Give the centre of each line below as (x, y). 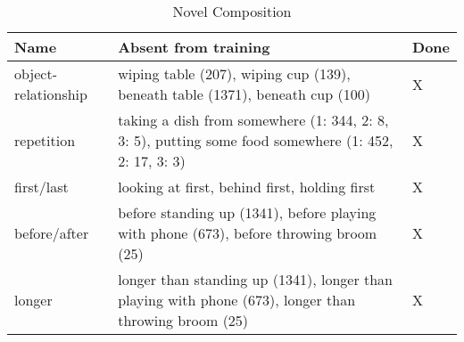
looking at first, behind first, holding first (247, 187)
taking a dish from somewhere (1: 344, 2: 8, (253, 120)
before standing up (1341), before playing (247, 212)
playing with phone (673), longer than (237, 300)
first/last (41, 187)
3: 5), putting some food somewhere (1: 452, (256, 140)
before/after (52, 233)
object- (36, 73)
